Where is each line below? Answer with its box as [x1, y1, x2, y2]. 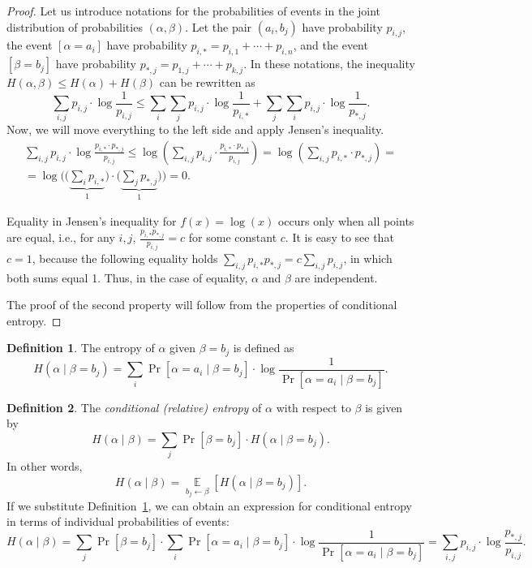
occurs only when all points [277, 213, 414, 230]
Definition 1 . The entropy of [6, 339, 155, 356]
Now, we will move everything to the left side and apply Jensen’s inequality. [6, 121, 384, 138]
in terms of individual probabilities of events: [6, 513, 230, 530]
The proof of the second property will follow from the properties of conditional [6, 296, 397, 313]
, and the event [293, 37, 368, 54]
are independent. [294, 269, 378, 286]
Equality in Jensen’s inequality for [6, 213, 177, 230]
